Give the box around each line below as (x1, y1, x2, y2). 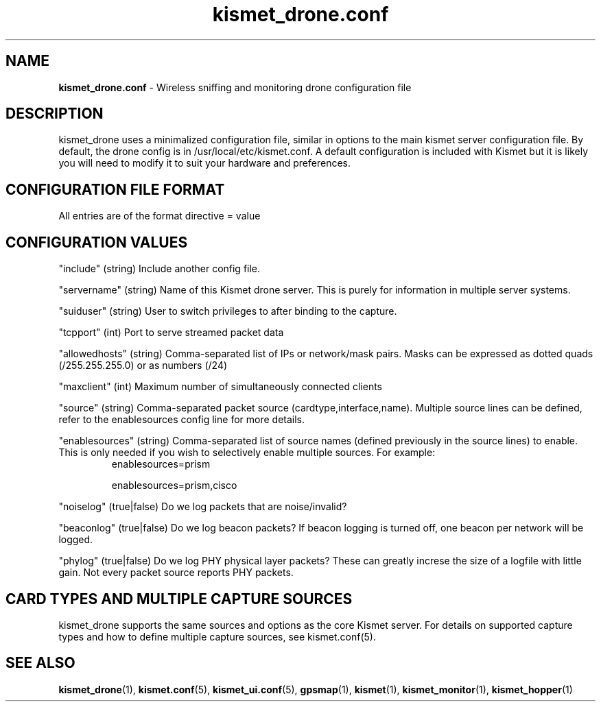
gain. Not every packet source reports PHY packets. (58, 566, 294, 579)
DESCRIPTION (5, 105, 104, 123)
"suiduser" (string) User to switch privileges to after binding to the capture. (58, 305, 397, 317)
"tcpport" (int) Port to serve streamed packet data (58, 326, 284, 339)
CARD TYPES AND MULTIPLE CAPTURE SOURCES (5, 590, 353, 608)
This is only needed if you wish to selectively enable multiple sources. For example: (58, 446, 436, 459)
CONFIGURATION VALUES (5, 233, 188, 251)
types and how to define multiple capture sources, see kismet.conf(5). (58, 630, 376, 643)
